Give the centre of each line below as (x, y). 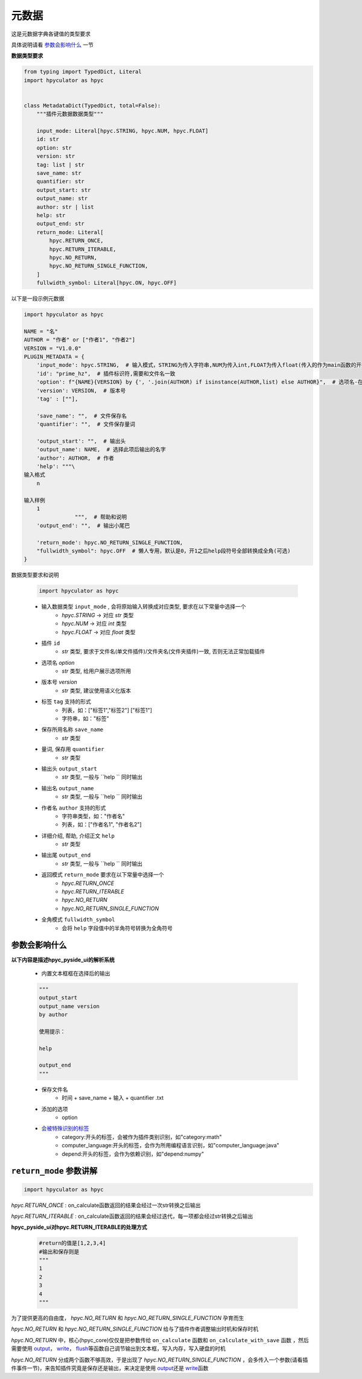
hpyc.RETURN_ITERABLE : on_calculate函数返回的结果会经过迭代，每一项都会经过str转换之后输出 (132, 1216)
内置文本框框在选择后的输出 (76, 973)
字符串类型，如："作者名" (94, 816)
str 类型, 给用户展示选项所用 (97, 671)
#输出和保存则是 (59, 1251)
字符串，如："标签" (86, 718)
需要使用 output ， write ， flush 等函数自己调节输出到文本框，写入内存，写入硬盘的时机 (118, 1349)
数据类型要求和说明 (35, 575)
